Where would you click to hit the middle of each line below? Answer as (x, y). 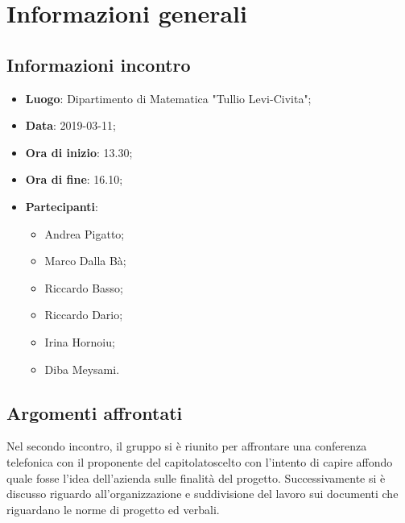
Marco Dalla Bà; (85, 261)
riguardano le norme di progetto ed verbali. (113, 509)
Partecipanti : (62, 206)
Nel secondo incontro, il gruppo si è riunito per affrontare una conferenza (187, 446)
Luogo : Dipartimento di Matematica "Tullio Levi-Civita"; (168, 98)
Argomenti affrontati (95, 412)
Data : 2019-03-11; (70, 125)
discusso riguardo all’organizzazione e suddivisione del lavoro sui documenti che (202, 494)
